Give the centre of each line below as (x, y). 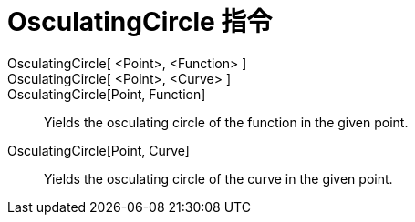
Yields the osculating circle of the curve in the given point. (218, 178)
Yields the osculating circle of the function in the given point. (226, 122)
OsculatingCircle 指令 (140, 22)
